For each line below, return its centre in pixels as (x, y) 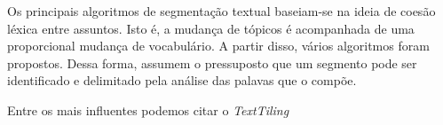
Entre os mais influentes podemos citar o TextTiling (148, 109)
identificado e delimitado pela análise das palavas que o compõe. (182, 80)
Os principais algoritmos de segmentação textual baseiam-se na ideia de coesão (221, 11)
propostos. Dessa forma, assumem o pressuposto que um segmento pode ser (212, 62)
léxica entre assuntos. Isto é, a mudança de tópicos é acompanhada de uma (211, 28)
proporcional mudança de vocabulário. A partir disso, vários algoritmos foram (218, 46)
